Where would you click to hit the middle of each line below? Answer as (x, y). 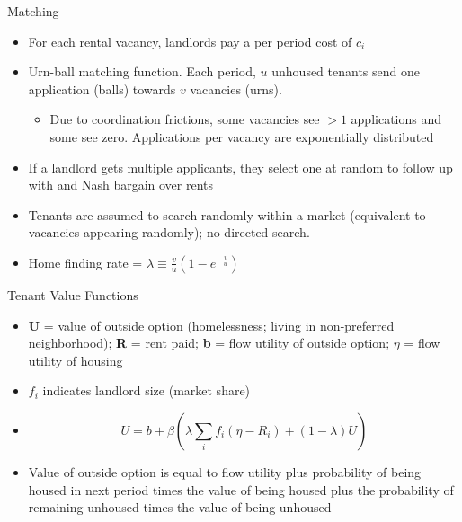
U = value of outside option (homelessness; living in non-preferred (211, 325)
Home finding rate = (85, 262)
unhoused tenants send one (346, 71)
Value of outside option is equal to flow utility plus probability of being (225, 471)
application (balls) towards (102, 88)
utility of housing (76, 360)
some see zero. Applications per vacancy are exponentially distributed (242, 136)
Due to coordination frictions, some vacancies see (185, 119)
